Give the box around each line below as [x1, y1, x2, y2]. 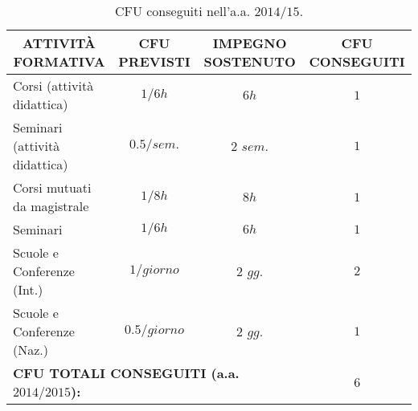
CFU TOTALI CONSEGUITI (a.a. [13, 364, 240, 382]
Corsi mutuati [13, 178, 92, 197]
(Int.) [13, 280, 43, 299]
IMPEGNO [212, 34, 287, 52]
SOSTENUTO [203, 52, 296, 71]
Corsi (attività [13, 76, 94, 95]
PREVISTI [118, 52, 191, 71]
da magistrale [13, 197, 89, 215]
